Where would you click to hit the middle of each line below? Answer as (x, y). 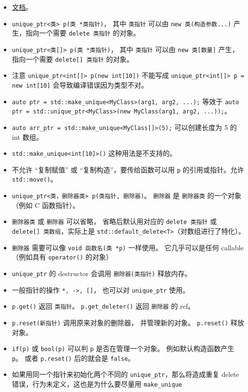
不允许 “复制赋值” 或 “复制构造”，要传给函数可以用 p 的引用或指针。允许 (128, 169)
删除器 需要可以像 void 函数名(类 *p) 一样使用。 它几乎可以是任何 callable (128, 247)
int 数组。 (27, 137)
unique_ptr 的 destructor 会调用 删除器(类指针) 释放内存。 (102, 273)
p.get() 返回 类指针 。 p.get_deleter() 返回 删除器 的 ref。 (103, 306)
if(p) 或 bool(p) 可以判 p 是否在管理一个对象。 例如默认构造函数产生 (123, 348)
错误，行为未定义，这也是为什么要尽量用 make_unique (97, 384)
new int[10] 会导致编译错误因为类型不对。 (80, 84)
